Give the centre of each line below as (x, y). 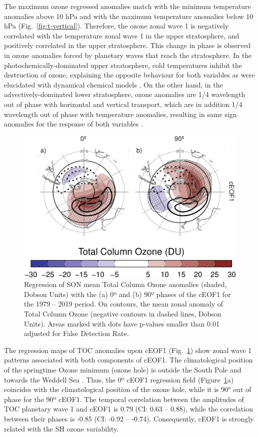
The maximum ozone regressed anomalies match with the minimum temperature (127, 6)
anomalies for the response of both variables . (73, 124)
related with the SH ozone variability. (61, 428)
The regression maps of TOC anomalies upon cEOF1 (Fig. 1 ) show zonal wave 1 (128, 350)
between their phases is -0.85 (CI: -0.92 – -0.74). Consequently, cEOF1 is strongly (129, 418)
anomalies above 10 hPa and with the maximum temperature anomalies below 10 (129, 16)
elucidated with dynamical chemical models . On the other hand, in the (113, 84)
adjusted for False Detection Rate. (76, 333)
